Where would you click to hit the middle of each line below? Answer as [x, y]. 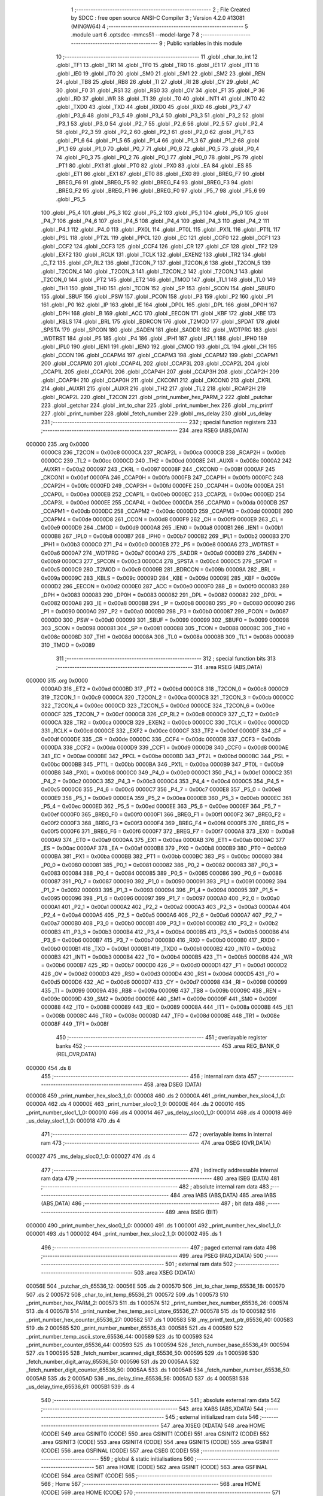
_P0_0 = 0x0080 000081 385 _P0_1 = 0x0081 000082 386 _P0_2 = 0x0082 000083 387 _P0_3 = [159, 865]
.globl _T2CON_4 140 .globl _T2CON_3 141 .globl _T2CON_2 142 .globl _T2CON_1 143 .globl [152, 271]
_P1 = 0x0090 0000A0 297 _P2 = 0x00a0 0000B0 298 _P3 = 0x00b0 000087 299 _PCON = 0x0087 [165, 612]
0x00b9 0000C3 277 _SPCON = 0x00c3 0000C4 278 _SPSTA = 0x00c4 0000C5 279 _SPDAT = [159, 561]
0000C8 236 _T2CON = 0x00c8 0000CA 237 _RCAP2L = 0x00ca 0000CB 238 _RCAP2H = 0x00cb [164, 452]
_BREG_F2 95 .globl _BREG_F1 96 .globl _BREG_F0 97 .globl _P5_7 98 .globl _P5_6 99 [161, 191]
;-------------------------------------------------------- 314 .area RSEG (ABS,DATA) [159, 667]
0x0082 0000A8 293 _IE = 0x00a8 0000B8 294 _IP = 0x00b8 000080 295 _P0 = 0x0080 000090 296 [168, 603]
